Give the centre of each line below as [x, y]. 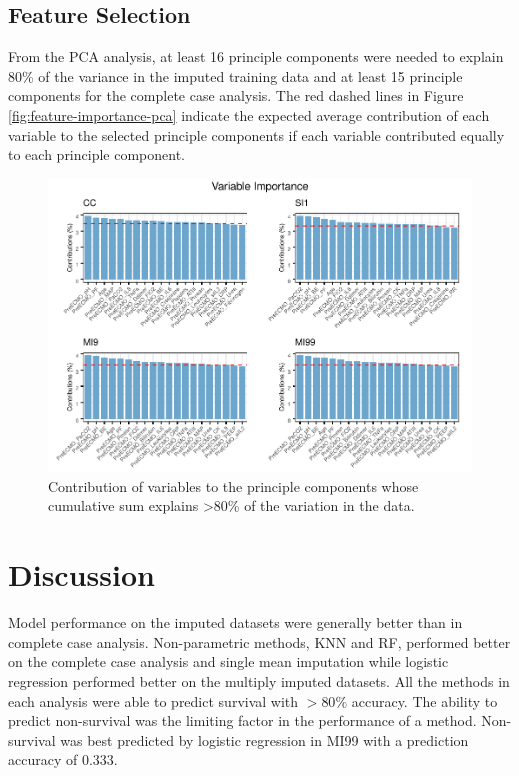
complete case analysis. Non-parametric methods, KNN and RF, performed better [259, 641]
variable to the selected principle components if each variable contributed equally [256, 134]
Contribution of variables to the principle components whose [233, 485]
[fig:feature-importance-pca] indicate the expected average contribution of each [249, 114]
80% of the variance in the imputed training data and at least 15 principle [235, 75]
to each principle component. [96, 154]
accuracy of [43, 759]
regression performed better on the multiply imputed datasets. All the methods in [259, 680]
